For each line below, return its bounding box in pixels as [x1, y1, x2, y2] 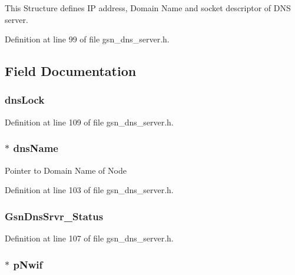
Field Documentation [5, 62, 137, 80]
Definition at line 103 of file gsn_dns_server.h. [5, 184, 174, 196]
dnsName [13, 141, 58, 155]
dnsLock [5, 92, 45, 107]
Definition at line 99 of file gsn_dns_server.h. [5, 33, 170, 45]
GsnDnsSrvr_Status [5, 208, 104, 223]
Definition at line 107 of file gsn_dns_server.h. [5, 232, 174, 244]
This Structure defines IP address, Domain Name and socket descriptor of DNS [5, 2, 291, 14]
